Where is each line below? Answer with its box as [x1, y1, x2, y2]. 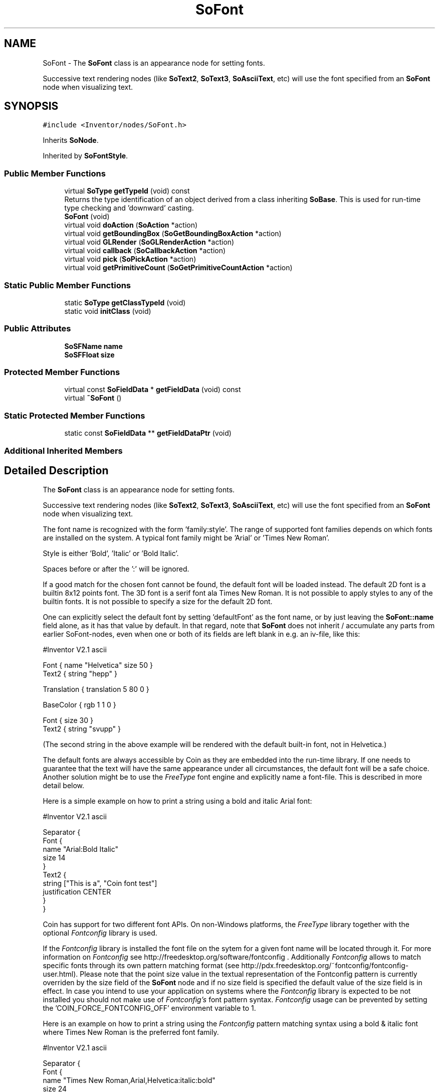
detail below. [43, 781, 85, 790]
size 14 [43, 853, 66, 862]
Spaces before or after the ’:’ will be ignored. [43, 565, 189, 574]
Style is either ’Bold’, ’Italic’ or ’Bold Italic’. [43, 549, 179, 558]
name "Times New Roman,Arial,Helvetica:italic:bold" [43, 1076, 215, 1085]
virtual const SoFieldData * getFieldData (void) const [64, 385, 241, 394]
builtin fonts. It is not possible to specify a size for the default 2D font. [43, 597, 273, 606]
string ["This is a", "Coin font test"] [43, 879, 157, 888]
